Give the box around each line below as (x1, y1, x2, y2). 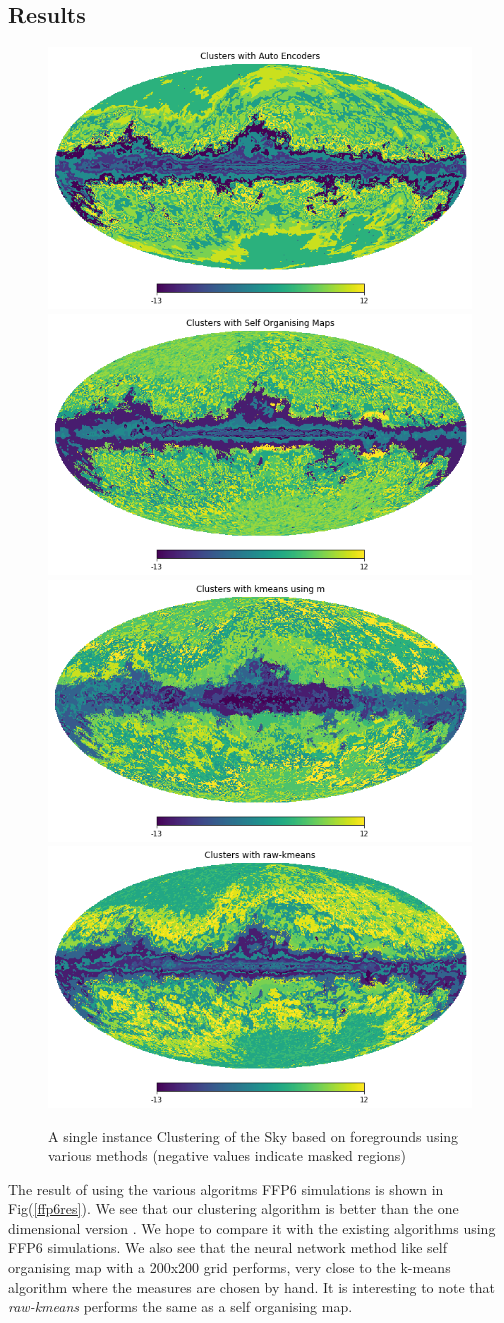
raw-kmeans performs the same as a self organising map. (8, 1296, 353, 1317)
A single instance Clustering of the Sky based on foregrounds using (48, 1125, 459, 1146)
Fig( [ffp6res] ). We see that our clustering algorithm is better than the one (8, 1198, 459, 1219)
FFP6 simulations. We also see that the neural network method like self (8, 1237, 447, 1258)
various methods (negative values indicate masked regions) (48, 1145, 406, 1166)
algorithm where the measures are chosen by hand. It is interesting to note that (8, 1276, 496, 1297)
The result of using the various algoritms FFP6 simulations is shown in (8, 1178, 444, 1199)
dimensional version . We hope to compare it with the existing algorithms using (8, 1217, 496, 1238)
